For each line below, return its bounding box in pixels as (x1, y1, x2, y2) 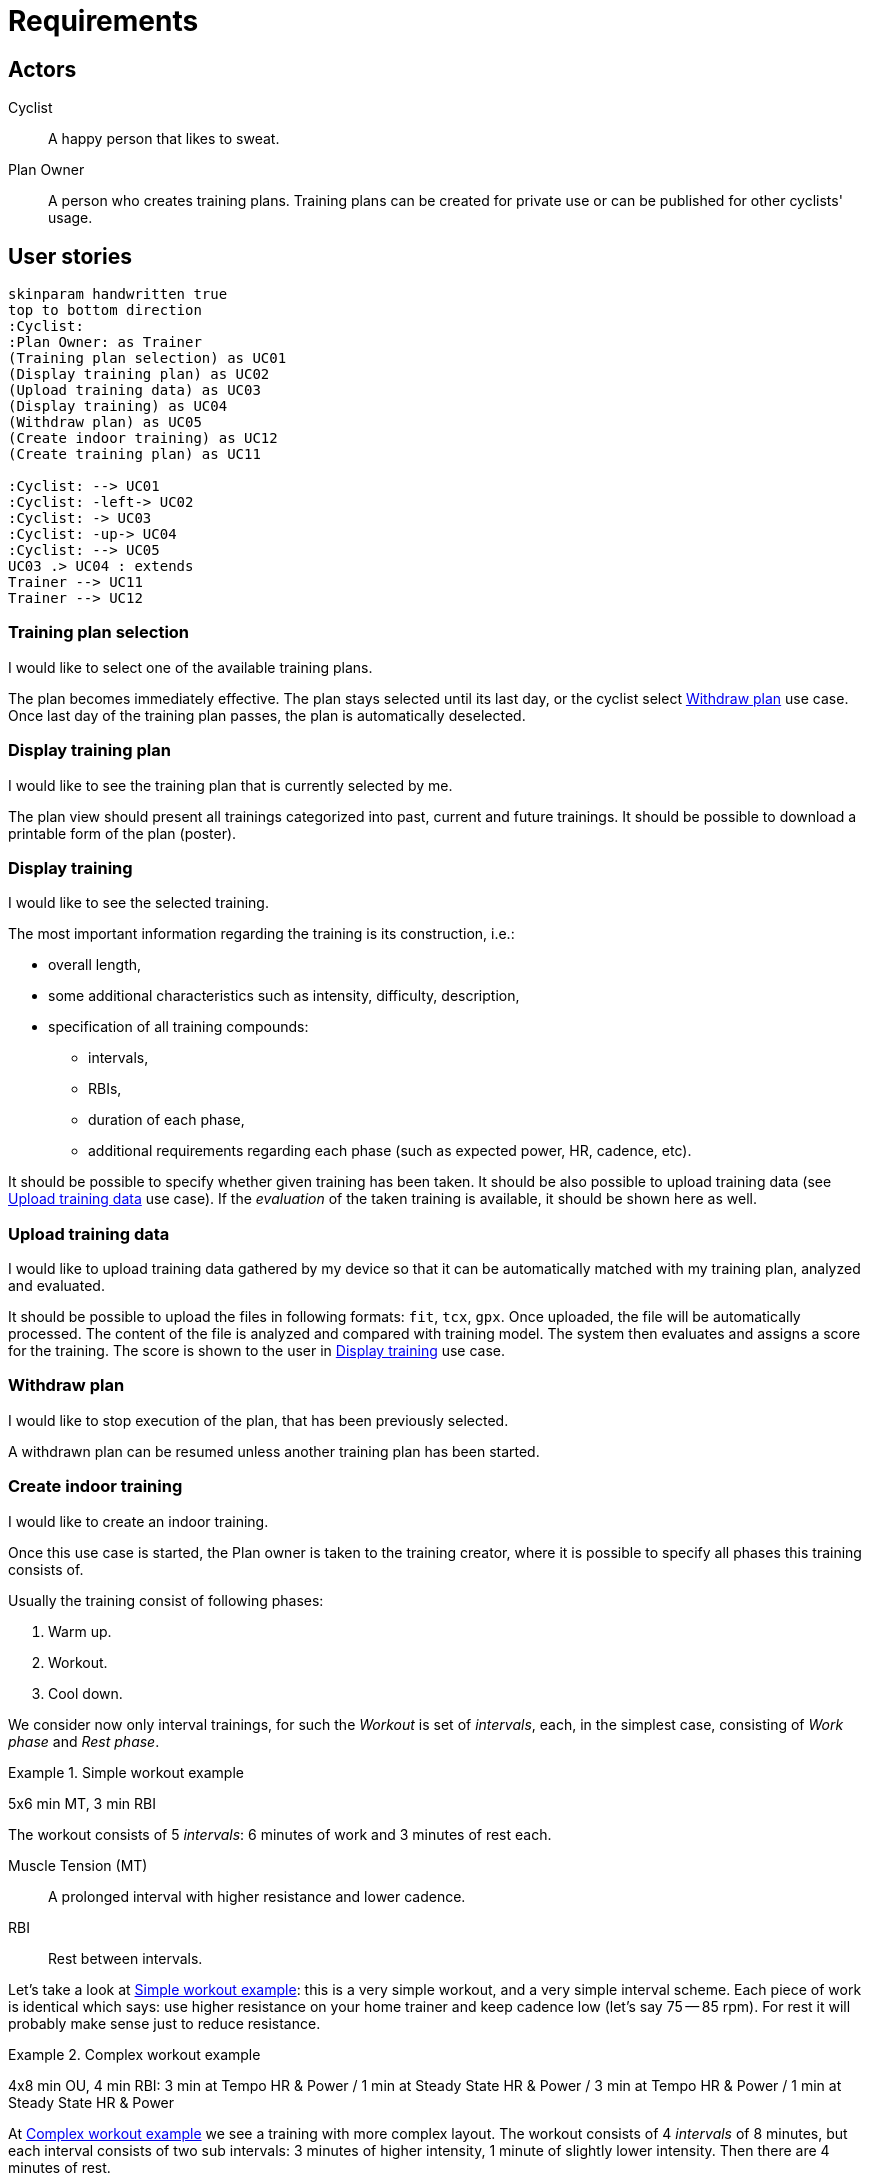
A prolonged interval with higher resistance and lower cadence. (48, 1887, 466, 1905)
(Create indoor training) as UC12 (8, 430, 278, 447)
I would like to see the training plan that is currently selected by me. (8, 776, 453, 794)
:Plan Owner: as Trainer (8, 334, 202, 351)
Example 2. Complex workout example (8, 2045, 261, 2063)
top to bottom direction (8, 302, 202, 319)
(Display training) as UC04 (8, 398, 228, 415)
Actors (8, 56, 77, 82)
